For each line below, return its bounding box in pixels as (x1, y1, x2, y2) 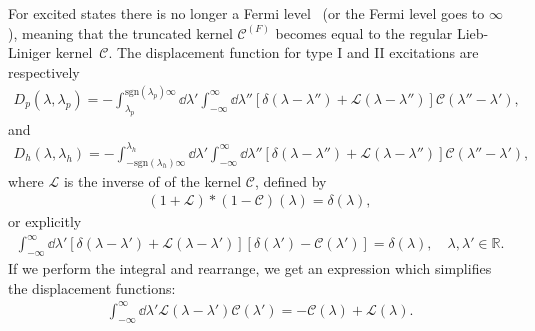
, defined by (254, 170, 327, 191)
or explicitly (8, 211, 82, 232)
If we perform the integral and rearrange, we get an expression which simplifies (8, 258, 492, 279)
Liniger (8, 42, 52, 63)
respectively (8, 61, 80, 82)
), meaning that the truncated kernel (8, 22, 233, 43)
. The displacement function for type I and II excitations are (108, 42, 479, 63)
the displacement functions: (8, 277, 176, 298)
